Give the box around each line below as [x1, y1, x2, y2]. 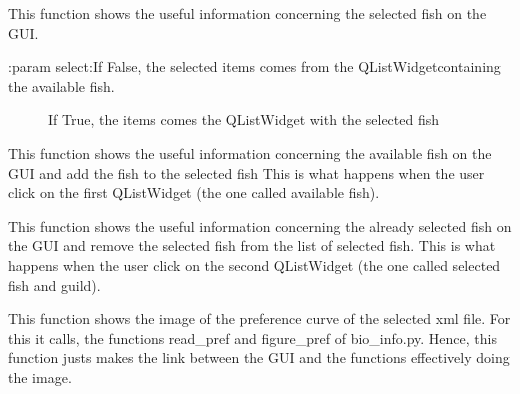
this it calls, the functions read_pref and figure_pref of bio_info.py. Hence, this [8, 327, 497, 348]
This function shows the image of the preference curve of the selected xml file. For [8, 308, 511, 329]
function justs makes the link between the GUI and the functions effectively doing [8, 347, 510, 368]
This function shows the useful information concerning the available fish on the [8, 142, 492, 163]
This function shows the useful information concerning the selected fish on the [8, 3, 487, 23]
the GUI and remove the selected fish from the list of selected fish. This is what [8, 235, 496, 256]
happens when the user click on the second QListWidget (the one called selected [8, 254, 501, 275]
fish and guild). [8, 274, 101, 295]
